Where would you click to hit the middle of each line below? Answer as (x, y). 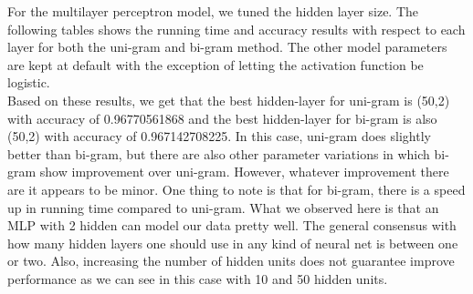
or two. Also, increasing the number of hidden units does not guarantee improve (231, 261)
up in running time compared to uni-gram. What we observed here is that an (223, 207)
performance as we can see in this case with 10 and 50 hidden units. (198, 278)
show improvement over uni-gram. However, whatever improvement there (244, 172)
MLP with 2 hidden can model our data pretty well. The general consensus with (232, 225)
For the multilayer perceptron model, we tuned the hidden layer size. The (213, 11)
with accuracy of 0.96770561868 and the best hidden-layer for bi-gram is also (222, 118)
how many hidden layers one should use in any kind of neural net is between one (233, 243)
